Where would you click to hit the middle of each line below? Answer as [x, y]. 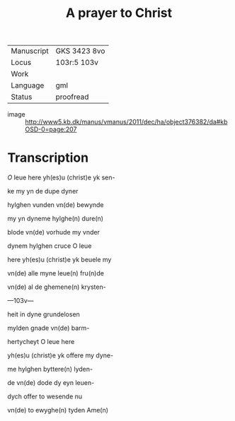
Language [28, 85]
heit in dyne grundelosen [44, 314]
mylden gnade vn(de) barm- [48, 328]
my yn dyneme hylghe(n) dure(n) [56, 219]
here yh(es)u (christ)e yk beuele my [59, 260]
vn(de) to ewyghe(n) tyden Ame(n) [58, 410]
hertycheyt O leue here [41, 342]
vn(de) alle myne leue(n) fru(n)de [56, 273]
